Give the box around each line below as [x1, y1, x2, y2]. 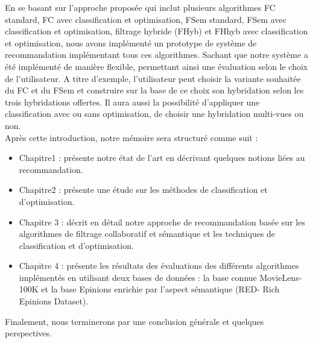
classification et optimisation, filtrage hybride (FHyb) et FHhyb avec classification [5, 25, 308, 37]
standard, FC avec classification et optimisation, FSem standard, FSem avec [5, 13, 286, 25]
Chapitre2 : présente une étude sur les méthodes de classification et [19, 183, 268, 196]
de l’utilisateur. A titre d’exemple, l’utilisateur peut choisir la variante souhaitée [5, 72, 301, 84]
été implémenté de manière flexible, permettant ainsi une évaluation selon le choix [5, 60, 308, 72]
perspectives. [5, 327, 52, 339]
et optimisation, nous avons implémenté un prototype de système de [5, 36, 257, 49]
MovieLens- [259, 271, 302, 283]
